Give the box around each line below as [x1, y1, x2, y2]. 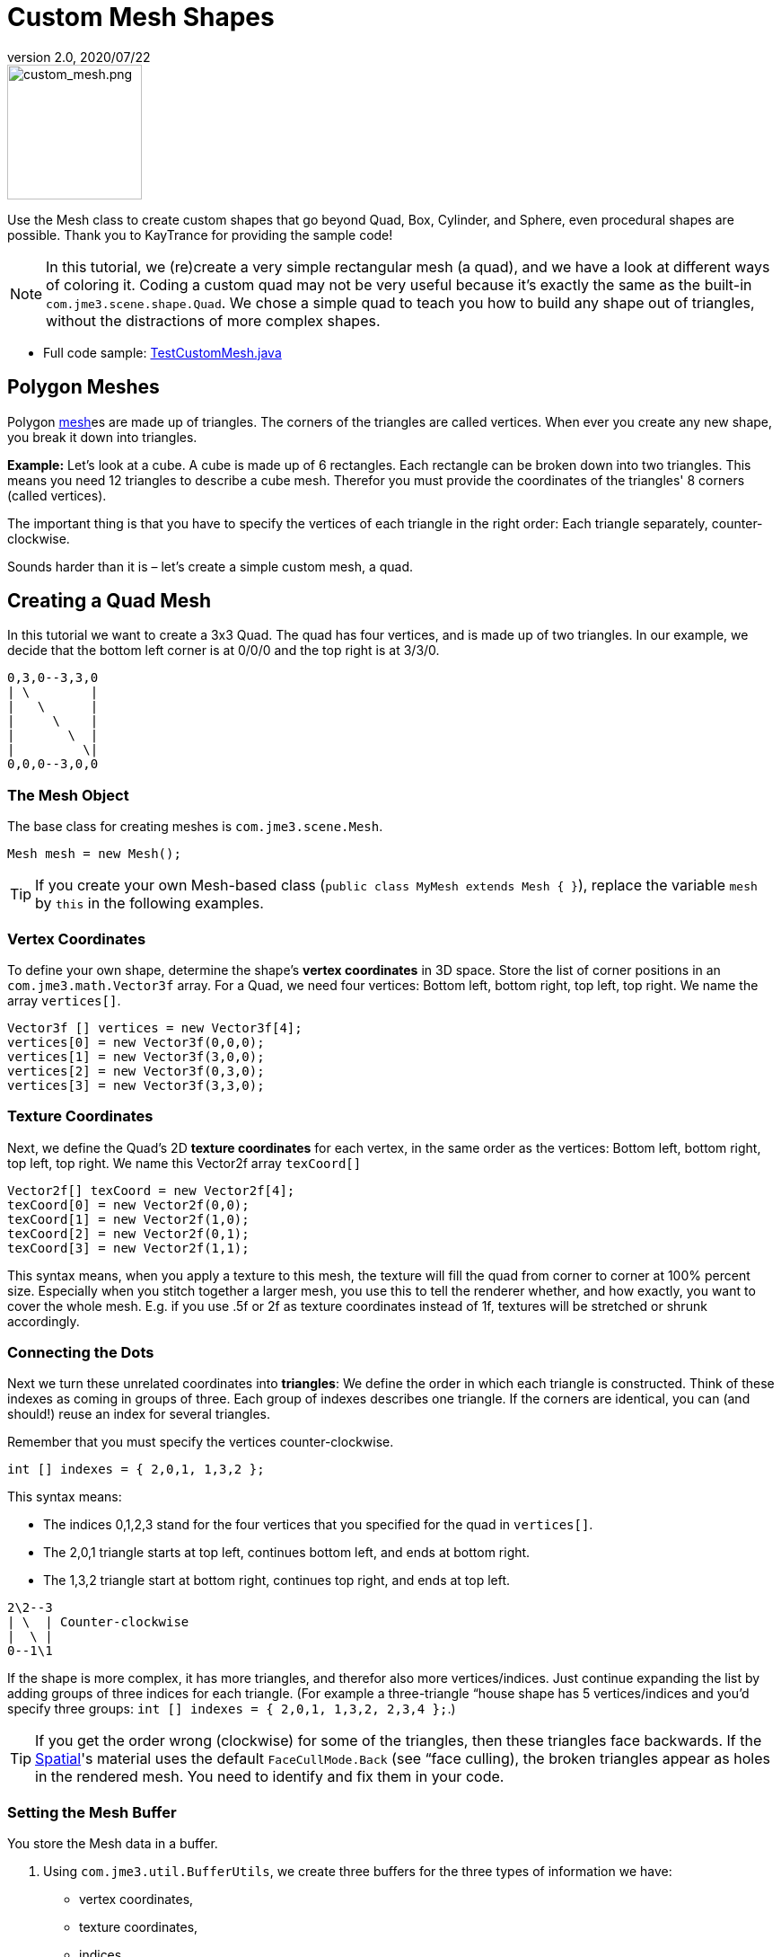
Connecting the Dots [7, 1343, 154, 1362]
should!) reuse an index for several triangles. [7, 1406, 271, 1422]
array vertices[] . [7, 992, 121, 1008]
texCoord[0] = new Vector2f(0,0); [7, 1197, 250, 1212]
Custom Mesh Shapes [7, 2, 275, 32]
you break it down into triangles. [7, 429, 197, 445]
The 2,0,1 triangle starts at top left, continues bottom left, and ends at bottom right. [43, 1545, 531, 1561]
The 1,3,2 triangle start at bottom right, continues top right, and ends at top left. [43, 1572, 511, 1589]
